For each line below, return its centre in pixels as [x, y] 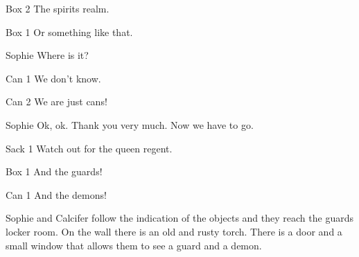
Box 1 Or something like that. [69, 32]
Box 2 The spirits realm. [58, 8]
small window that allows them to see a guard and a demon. [134, 245]
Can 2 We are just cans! [56, 101]
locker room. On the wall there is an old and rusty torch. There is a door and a [174, 231]
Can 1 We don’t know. [53, 78]
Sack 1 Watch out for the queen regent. [89, 148]
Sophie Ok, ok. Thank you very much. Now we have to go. [130, 124]
